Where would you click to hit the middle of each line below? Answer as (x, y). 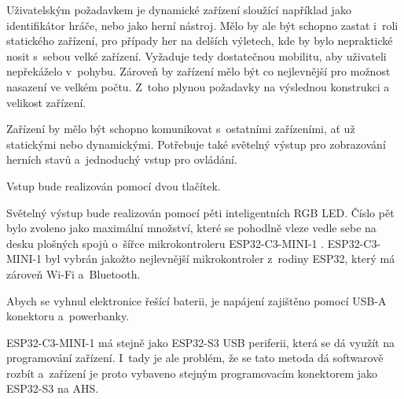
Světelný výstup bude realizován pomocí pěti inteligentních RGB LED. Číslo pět (200, 212)
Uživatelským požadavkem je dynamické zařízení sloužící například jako (179, 9)
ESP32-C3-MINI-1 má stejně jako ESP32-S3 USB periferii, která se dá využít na (200, 342)
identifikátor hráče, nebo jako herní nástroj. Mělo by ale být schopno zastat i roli (202, 25)
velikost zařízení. (46, 102)
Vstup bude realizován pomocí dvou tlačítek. (114, 185)
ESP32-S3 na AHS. (53, 388)
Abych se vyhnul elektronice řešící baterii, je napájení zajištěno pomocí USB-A (196, 300)
